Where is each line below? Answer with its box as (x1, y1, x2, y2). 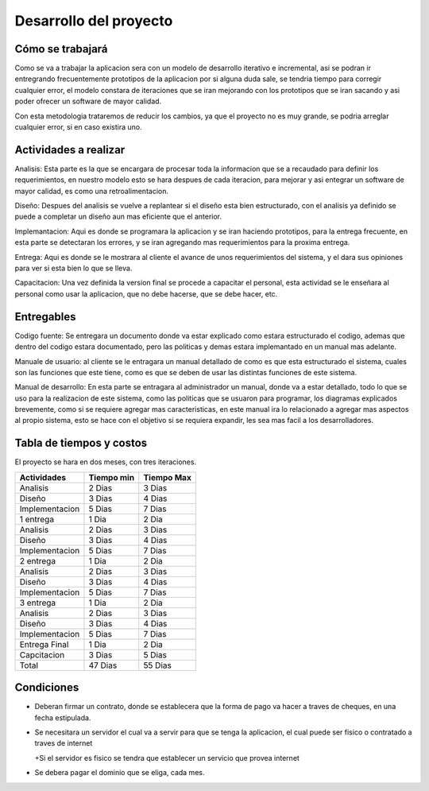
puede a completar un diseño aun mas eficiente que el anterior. (14, 211, 222, 222)
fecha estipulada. (34, 712, 91, 723)
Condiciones (14, 680, 79, 695)
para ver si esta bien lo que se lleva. (14, 263, 133, 273)
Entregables (14, 310, 76, 324)
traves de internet (34, 739, 93, 748)
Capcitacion (19, 649, 65, 660)
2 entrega (19, 555, 56, 566)
